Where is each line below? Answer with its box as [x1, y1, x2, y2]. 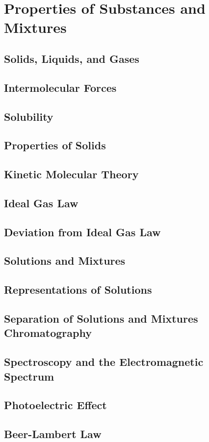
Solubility [4, 109, 53, 124]
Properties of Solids [4, 138, 106, 153]
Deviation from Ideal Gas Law [4, 224, 161, 239]
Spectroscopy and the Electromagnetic [4, 354, 204, 369]
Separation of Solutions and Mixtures [4, 310, 198, 326]
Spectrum [4, 368, 54, 384]
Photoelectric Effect [4, 397, 107, 413]
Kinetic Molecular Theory [4, 166, 139, 182]
